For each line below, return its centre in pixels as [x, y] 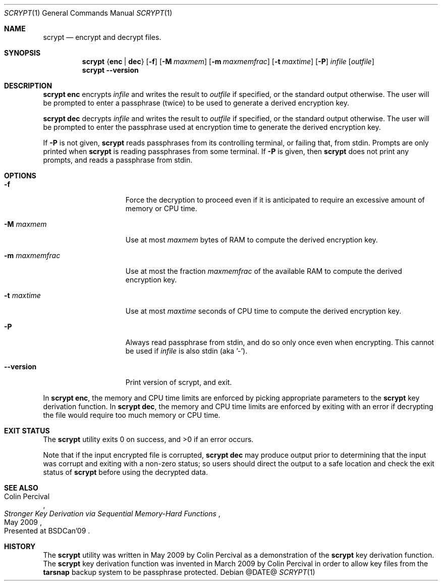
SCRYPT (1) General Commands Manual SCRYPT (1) [88, 13]
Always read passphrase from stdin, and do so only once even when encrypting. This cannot [280, 342]
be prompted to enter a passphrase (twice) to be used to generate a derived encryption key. [196, 103]
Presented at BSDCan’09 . [47, 531]
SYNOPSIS [22, 53]
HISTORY [20, 546]
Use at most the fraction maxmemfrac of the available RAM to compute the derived [264, 271]
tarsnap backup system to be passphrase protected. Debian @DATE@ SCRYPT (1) [179, 572]
